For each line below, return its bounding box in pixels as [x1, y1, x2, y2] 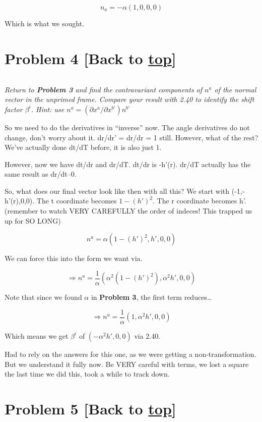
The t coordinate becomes [36, 195, 117, 206]
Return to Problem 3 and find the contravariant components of [5, 84, 203, 94]
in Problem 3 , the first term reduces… [91, 292, 212, 302]
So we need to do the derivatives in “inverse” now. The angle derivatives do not [5, 122, 250, 132]
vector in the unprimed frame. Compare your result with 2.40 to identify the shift [5, 94, 254, 104]
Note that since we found [5, 292, 82, 302]
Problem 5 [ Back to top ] [5, 398, 176, 418]
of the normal [214, 84, 256, 94]
